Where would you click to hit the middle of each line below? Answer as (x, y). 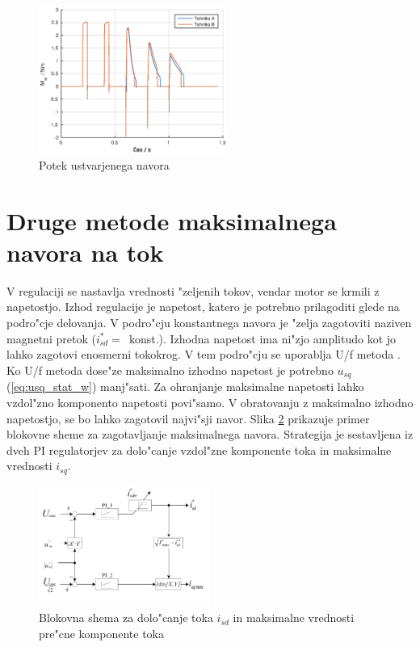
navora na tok (85, 252)
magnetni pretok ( (51, 338)
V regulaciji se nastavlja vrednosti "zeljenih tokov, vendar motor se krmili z (193, 290)
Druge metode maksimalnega (172, 220)
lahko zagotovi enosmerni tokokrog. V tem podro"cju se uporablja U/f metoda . (204, 354)
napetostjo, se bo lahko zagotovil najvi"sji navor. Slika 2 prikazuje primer (188, 418)
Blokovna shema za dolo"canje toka (126, 618)
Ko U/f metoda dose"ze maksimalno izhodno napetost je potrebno (170, 370)
